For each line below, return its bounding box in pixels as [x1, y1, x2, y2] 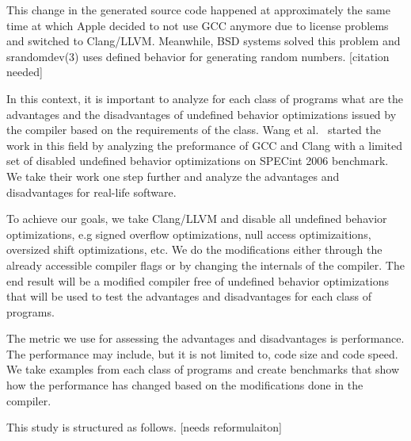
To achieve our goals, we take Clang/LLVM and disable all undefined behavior [6, 210, 387, 227]
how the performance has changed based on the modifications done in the [6, 377, 363, 393]
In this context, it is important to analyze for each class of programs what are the [6, 90, 404, 106]
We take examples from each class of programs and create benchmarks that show [6, 361, 400, 378]
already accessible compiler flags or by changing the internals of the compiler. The [6, 256, 405, 273]
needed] [6, 63, 43, 80]
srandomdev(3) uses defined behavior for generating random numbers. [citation [6, 48, 390, 64]
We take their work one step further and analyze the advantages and [6, 167, 340, 184]
